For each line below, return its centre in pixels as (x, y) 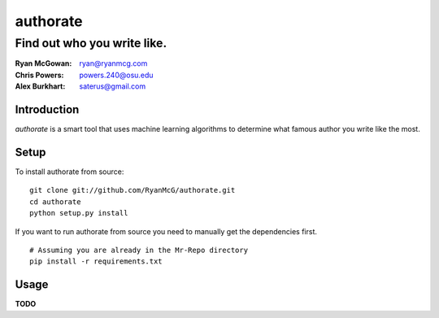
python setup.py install (79, 213)
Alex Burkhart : (40, 86)
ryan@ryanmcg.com (113, 63)
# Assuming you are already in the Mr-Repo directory (139, 250)
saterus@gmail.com (113, 86)
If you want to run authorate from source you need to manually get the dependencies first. (166, 231)
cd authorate (55, 202)
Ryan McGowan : (43, 63)
